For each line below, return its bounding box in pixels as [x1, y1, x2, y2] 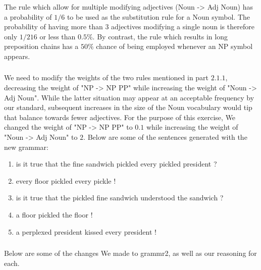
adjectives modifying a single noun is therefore [111, 21, 254, 32]
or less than [39, 31, 76, 41]
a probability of [4, 11, 52, 22]
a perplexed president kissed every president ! [16, 226, 156, 237]
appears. [4, 50, 30, 61]
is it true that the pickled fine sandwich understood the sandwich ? [16, 192, 224, 203]
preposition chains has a [4, 41, 79, 51]
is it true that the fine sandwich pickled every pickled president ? [16, 158, 217, 169]
